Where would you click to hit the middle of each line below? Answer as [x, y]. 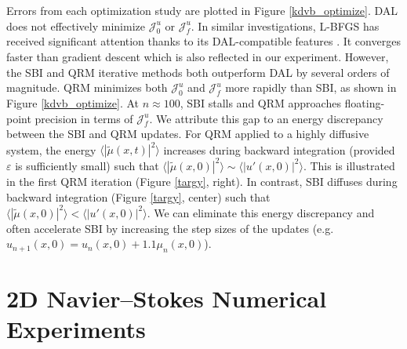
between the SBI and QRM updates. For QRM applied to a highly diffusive [188, 134]
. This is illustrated [349, 165]
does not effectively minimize [76, 25]
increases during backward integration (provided [279, 149]
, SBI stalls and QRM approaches [260, 102]
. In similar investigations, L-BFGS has [285, 25]
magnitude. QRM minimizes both [87, 87]
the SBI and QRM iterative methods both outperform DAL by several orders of [198, 72]
